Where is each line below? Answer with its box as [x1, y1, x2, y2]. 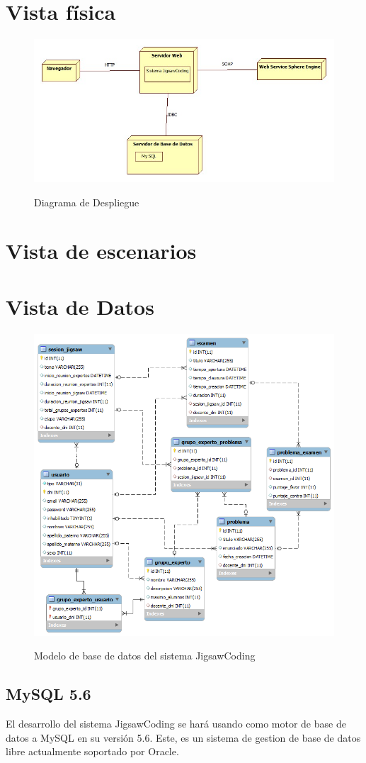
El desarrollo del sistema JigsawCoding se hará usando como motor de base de [6, 716, 346, 731]
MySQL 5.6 [6, 683, 91, 705]
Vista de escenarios [6, 236, 197, 265]
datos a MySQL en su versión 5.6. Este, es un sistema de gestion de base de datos [6, 730, 361, 745]
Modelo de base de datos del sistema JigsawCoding [34, 648, 256, 663]
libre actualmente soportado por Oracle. [6, 744, 179, 759]
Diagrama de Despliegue [34, 194, 139, 209]
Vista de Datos [6, 291, 154, 321]
